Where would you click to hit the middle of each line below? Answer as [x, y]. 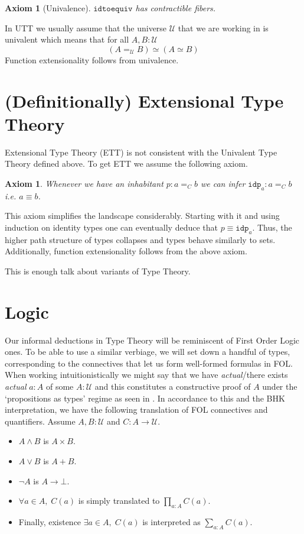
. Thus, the [272, 227]
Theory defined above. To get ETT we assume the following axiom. [126, 164]
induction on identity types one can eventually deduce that [111, 227]
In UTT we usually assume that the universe [86, 27]
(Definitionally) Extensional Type [144, 100]
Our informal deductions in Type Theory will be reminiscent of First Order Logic [152, 340]
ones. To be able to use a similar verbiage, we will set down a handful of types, [148, 352]
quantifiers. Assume [40, 421]
